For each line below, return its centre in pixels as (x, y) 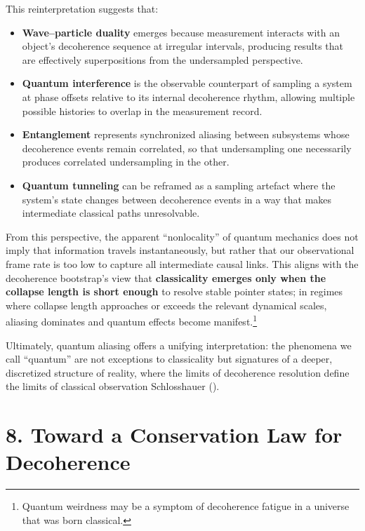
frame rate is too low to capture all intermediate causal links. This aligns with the (182, 263)
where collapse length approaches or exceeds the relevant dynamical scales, (166, 305)
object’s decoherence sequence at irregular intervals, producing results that (183, 46)
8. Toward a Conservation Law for (174, 435)
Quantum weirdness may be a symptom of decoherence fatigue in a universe (186, 506)
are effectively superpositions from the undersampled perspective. (162, 59)
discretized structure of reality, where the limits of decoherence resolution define (178, 372)
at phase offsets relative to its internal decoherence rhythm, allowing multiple (188, 96)
